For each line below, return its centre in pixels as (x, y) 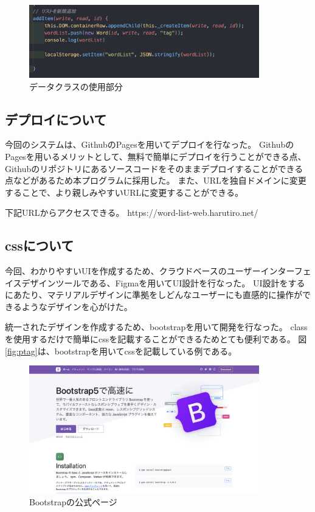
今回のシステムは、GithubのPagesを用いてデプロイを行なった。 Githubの (150, 144)
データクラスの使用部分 (76, 86)
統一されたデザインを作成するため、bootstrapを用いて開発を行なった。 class (156, 327)
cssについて (40, 245)
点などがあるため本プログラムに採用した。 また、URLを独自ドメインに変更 (156, 180)
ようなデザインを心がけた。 (77, 306)
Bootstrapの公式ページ (73, 502)
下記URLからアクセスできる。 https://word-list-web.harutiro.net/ (132, 213)
